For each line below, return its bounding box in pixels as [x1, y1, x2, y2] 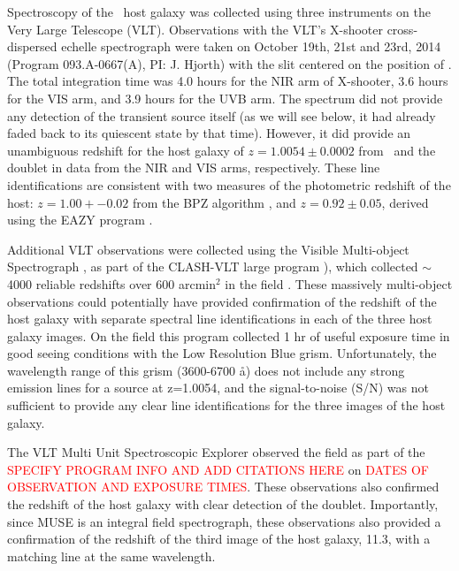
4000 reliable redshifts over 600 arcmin [7, 274, 216, 293]
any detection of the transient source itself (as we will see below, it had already [7, 106, 436, 125]
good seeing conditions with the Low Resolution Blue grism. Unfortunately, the [7, 344, 437, 362]
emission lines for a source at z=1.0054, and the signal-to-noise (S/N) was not [7, 378, 429, 397]
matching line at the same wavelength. [7, 546, 216, 565]
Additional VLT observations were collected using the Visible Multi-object [7, 240, 409, 258]
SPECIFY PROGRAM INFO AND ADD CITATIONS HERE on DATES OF [7, 460, 429, 478]
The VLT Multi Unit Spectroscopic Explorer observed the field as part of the [7, 443, 425, 461]
